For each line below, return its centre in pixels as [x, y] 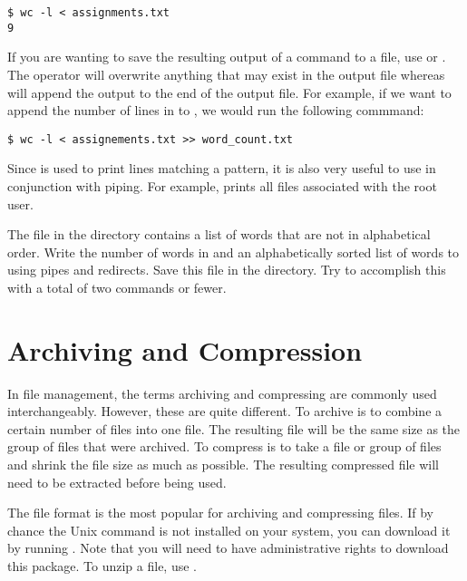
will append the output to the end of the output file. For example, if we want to [229, 92]
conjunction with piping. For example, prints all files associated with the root [222, 185]
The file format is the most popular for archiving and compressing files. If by [220, 513]
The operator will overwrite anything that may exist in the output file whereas [226, 74]
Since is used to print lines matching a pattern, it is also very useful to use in [222, 168]
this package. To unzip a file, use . [102, 565]
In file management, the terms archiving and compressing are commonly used [222, 393]
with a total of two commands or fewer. [117, 287]
